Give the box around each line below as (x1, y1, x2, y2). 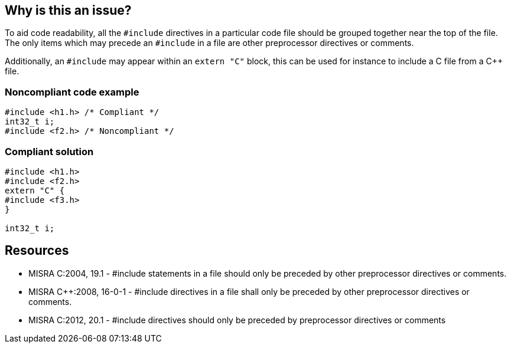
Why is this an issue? (5, 3, 132, 18)
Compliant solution (5, 145, 94, 157)
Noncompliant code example (5, 86, 139, 98)
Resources (5, 243, 69, 258)
